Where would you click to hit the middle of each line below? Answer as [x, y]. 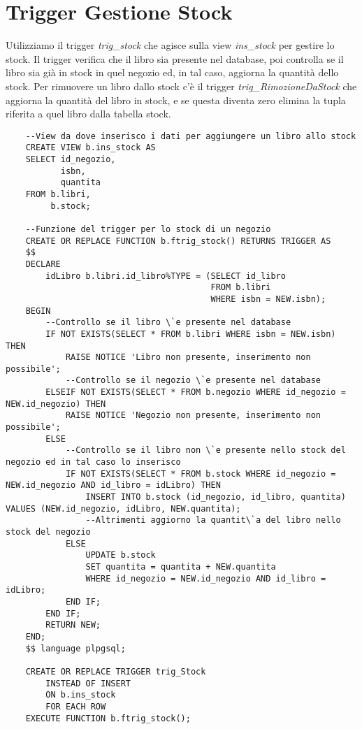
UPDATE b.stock [121, 555]
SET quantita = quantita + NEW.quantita [181, 566]
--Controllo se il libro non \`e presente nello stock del [205, 450]
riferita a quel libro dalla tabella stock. [88, 114]
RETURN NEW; [73, 625]
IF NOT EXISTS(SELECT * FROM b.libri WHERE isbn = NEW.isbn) [191, 334]
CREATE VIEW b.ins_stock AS [90, 148]
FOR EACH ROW [76, 706]
